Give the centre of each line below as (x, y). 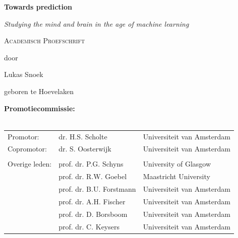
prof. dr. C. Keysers (89, 226)
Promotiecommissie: (40, 108)
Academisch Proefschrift (45, 41)
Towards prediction (38, 7)
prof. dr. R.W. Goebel (93, 176)
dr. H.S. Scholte (83, 136)
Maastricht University (176, 176)
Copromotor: (27, 149)
